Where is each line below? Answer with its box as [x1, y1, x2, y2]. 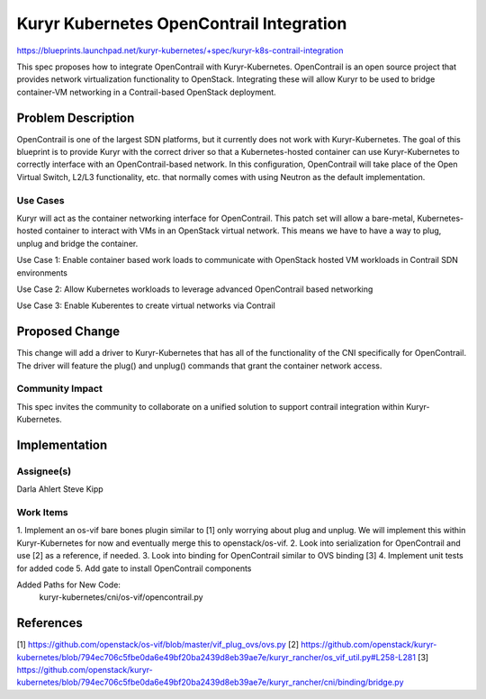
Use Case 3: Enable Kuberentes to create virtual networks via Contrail [16, 300, 276, 311]
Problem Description [16, 110, 135, 125]
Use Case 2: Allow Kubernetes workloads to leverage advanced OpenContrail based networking [16, 284, 373, 295]
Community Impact [16, 383, 103, 395]
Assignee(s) [16, 465, 72, 477]
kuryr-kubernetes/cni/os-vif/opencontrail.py [39, 592, 203, 603]
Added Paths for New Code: [16, 579, 121, 590]
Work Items [16, 506, 68, 519]
